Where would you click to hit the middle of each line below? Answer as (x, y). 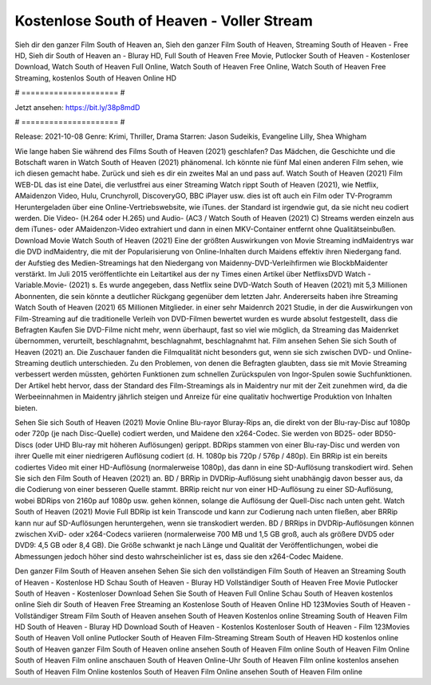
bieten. (26, 407)
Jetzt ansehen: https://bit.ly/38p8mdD (77, 107)
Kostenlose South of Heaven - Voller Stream (164, 21)
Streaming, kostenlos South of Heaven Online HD (96, 78)
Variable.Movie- (41, 285)
